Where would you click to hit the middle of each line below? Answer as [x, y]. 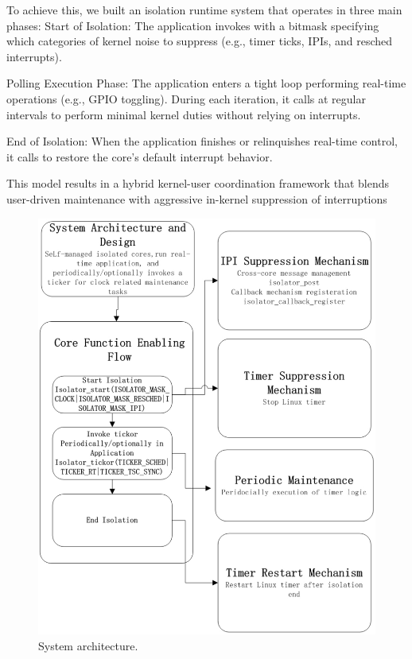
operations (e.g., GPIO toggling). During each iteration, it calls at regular [186, 98]
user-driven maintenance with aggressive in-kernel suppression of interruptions [197, 198]
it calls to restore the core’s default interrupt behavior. [140, 156]
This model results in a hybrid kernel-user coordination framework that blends [198, 183]
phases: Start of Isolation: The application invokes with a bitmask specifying [193, 25]
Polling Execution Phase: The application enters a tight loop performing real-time [206, 83]
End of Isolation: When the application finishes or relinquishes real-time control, [202, 141]
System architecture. [88, 645]
